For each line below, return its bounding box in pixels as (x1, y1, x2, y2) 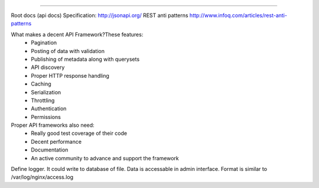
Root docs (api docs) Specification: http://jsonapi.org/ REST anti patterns (11, 12, 188, 19)
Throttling (31, 97, 55, 104)
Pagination (31, 39, 57, 47)
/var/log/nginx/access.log (11, 174, 74, 181)
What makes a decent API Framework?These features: (11, 31, 144, 38)
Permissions (31, 113, 61, 120)
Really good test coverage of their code (31, 130, 127, 137)
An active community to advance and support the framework (31, 154, 180, 161)
